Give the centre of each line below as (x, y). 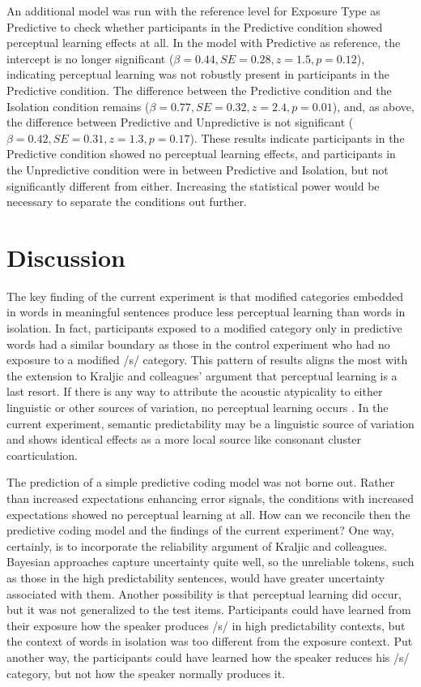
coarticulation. (42, 455)
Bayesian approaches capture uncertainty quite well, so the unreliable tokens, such (210, 562)
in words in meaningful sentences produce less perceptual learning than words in (206, 312)
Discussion (66, 257)
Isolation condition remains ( (78, 106)
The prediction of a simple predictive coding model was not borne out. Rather (201, 482)
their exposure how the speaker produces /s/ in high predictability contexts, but (206, 625)
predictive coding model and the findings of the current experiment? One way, (200, 530)
